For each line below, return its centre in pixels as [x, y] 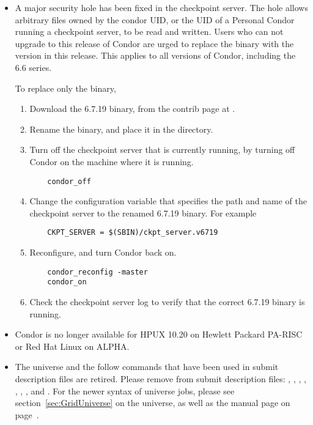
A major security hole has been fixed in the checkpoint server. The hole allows [161, 7]
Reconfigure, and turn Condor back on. [103, 252]
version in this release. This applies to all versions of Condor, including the [155, 55]
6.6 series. [33, 67]
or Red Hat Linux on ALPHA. [72, 346]
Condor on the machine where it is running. [112, 161]
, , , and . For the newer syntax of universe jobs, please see [125, 390]
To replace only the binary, [65, 88]
